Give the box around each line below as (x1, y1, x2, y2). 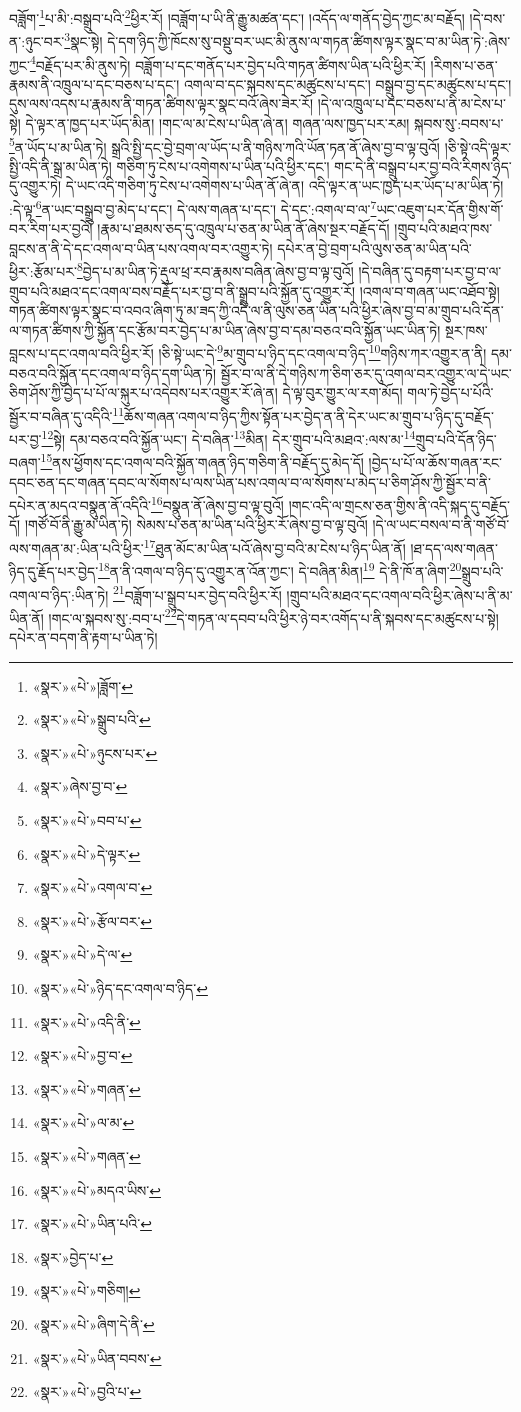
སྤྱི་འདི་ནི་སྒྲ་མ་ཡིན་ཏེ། (9, 155, 112, 176)
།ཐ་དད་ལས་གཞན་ (410, 537, 498, 558)
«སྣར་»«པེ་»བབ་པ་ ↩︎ (32, 810, 142, 831)
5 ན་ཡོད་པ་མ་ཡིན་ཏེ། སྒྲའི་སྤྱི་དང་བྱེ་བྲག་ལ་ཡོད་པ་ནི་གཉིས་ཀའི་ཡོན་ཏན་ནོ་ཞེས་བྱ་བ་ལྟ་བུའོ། (9, 133, 440, 157)
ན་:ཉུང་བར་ (9, 30, 65, 51)
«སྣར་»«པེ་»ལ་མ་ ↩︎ (32, 1112, 135, 1133)
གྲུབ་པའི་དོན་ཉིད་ (415, 428, 497, 449)
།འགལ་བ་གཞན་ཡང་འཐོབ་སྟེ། (359, 280, 500, 301)
